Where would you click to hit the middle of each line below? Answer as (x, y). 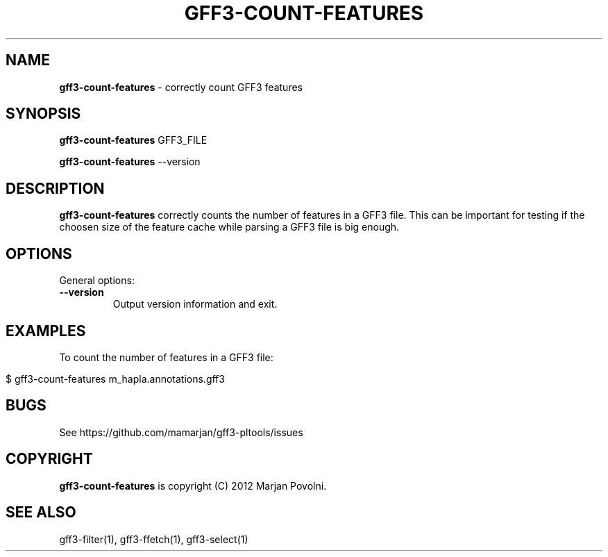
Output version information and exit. (195, 304)
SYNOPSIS (43, 114)
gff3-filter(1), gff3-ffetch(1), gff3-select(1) (154, 539)
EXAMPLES (46, 331)
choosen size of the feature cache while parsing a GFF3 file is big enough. (229, 227)
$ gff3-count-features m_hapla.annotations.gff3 (115, 379)
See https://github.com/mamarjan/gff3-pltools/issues (181, 432)
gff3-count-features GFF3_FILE (133, 140)
